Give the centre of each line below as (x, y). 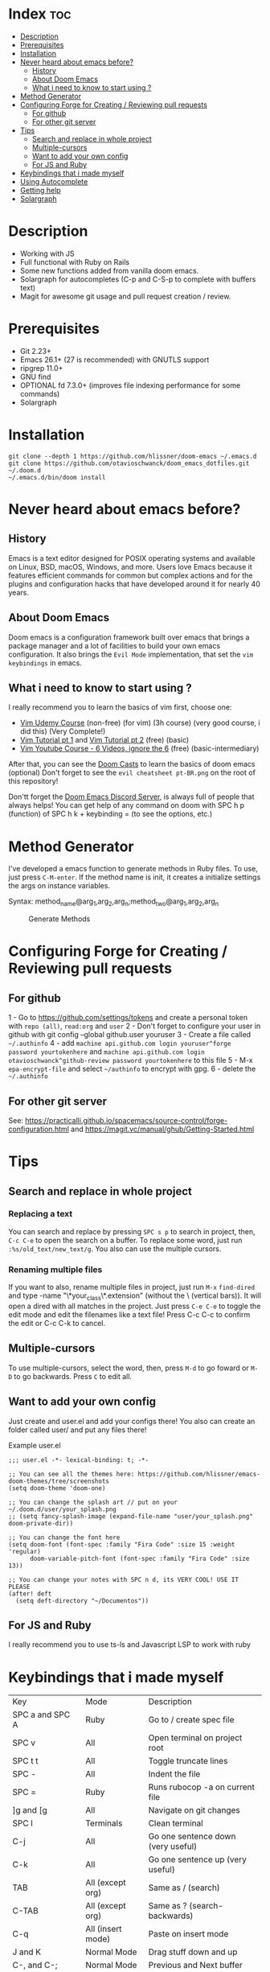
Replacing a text (41, 1214)
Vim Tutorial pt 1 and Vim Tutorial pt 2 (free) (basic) (104, 740)
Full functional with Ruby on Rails (75, 261)
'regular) (25, 1551)
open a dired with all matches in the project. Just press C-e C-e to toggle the (135, 1306)
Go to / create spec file (191, 1720)
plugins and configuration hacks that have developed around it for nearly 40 (135, 583)
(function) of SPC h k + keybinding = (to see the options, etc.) (110, 814)
